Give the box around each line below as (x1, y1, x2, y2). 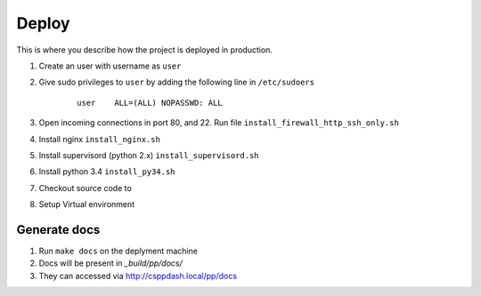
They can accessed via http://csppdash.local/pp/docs (38, 270, 238, 281)
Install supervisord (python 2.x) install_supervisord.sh (38, 149, 259, 160)
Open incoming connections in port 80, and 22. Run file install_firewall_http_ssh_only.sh (38, 117, 400, 128)
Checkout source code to (38, 182, 133, 193)
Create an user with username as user (38, 60, 182, 71)
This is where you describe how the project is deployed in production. (16, 44, 273, 55)
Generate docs (16, 222, 101, 237)
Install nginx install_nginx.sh (38, 133, 160, 144)
